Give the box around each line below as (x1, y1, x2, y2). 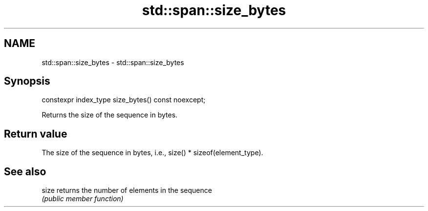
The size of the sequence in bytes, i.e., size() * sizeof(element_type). (42, 148, 263, 157)
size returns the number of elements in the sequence (42, 186, 212, 195)
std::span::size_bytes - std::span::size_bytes (42, 58, 184, 67)
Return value (4, 127, 67, 140)
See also (4, 165, 46, 178)
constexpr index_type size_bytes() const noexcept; (42, 95, 206, 104)
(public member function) (42, 194, 124, 203)
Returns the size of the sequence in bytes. (42, 111, 178, 119)
